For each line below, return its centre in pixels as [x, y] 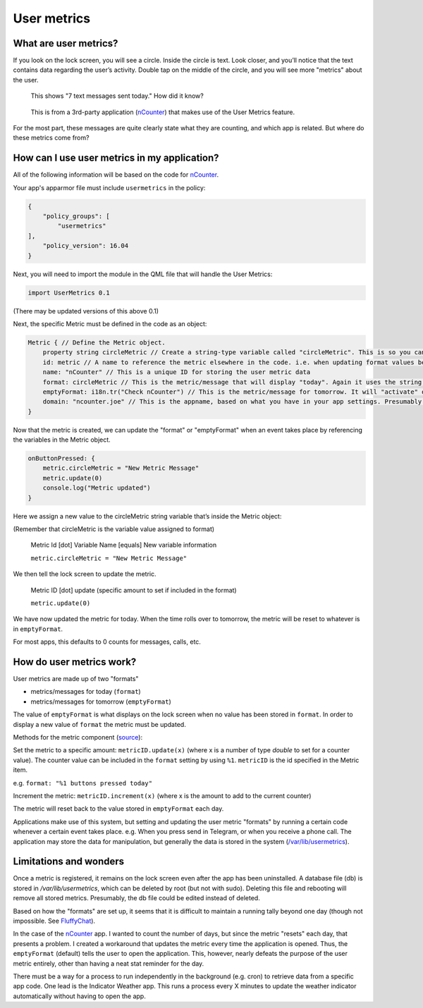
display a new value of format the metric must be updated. [99, 724]
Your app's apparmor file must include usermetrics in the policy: [109, 187]
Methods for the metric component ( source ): [78, 737]
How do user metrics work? [75, 662]
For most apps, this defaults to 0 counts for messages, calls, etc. [107, 642]
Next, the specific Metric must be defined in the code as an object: [110, 323]
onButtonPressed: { [61, 459]
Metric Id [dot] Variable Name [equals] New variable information [124, 545]
